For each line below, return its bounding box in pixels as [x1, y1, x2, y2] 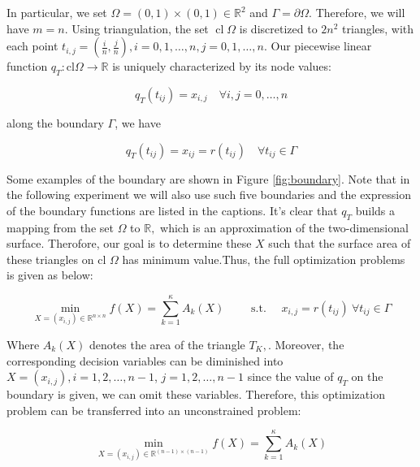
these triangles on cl [6, 250, 106, 267]
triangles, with [342, 19, 414, 37]
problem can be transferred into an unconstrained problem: [6, 401, 301, 418]
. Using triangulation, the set [64, 19, 209, 37]
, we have [115, 114, 161, 131]
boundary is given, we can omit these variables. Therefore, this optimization [6, 386, 385, 403]
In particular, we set [6, 4, 107, 20]
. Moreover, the [267, 335, 344, 352]
